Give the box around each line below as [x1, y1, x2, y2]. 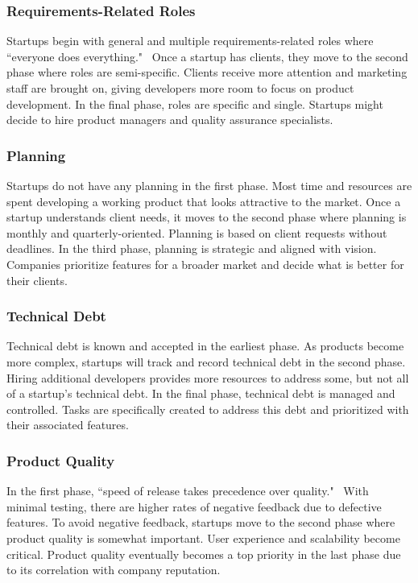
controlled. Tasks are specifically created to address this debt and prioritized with [6, 400, 409, 417]
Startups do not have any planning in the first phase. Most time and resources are [6, 177, 412, 193]
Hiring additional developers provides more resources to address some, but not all [6, 369, 409, 386]
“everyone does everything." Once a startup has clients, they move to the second [6, 48, 408, 64]
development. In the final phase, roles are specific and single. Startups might [6, 95, 383, 112]
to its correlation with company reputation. [6, 561, 221, 578]
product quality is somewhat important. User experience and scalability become [6, 529, 400, 546]
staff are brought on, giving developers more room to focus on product [6, 80, 354, 96]
